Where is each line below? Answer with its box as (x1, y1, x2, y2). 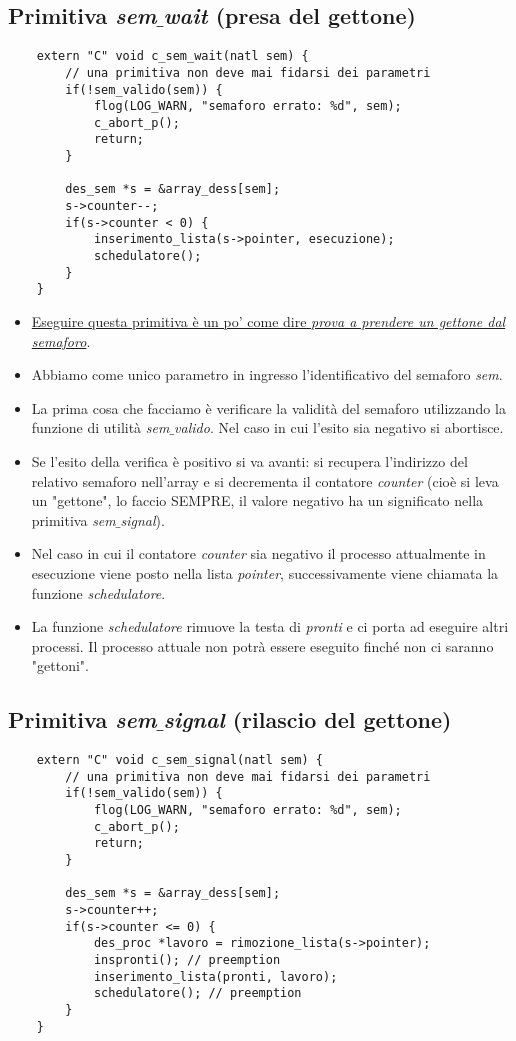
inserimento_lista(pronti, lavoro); (93, 969, 338, 984)
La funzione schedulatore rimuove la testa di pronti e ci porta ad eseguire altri (31, 616, 509, 637)
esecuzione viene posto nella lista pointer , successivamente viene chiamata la (31, 562, 499, 583)
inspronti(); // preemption (93, 953, 281, 968)
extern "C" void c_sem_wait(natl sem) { (36, 49, 309, 64)
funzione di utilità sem (31, 417, 170, 438)
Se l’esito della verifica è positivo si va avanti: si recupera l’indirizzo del (31, 451, 468, 472)
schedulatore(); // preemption (93, 986, 302, 1001)
